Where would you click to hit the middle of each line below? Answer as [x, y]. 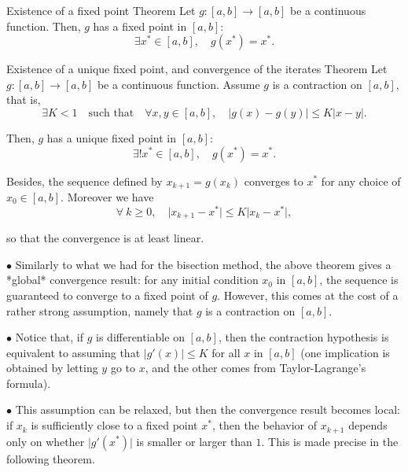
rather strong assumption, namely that [100, 310]
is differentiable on [140, 337]
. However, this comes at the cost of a [308, 295]
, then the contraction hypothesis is [303, 337]
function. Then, [44, 26]
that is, [24, 100]
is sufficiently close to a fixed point [114, 425]
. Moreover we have [107, 197]
